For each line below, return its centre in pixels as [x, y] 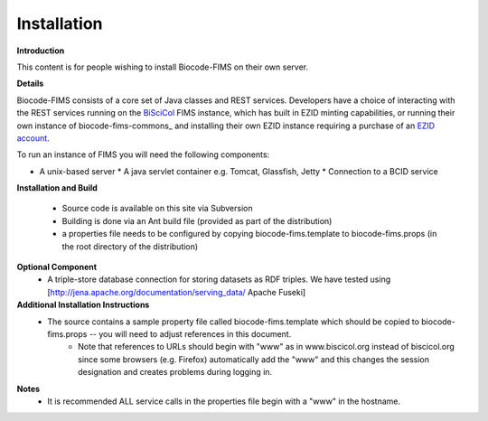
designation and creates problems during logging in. [175, 372]
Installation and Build [57, 188]
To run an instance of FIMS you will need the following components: [143, 154]
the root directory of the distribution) [130, 246]
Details [30, 84]
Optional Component [57, 267]
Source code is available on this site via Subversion [157, 209]
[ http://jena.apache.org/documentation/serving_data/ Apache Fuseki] [177, 292]
